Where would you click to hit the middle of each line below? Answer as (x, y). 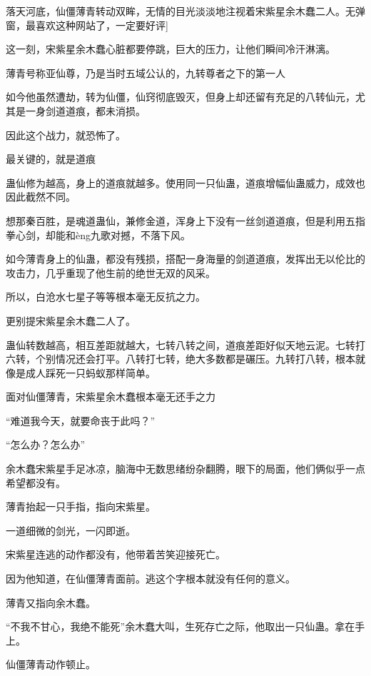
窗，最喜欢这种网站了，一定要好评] (87, 25)
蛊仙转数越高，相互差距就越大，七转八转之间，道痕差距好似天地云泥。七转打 (185, 344)
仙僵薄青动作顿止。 (51, 664)
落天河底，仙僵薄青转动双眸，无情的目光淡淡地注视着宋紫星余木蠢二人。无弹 (185, 11)
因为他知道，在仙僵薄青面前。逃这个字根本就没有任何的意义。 (151, 579)
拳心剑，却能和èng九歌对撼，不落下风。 (98, 234)
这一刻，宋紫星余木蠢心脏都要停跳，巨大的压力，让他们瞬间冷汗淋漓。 (171, 49)
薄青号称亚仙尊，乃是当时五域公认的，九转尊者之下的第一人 (146, 72)
